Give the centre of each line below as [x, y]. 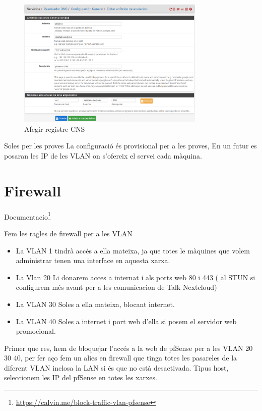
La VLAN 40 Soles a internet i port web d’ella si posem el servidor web [126, 321]
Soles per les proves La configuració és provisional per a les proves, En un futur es [130, 146]
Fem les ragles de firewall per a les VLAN [68, 233]
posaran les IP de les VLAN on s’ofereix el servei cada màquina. [103, 155]
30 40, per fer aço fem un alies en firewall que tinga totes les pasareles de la [121, 358]
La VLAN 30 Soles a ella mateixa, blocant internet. [95, 304]
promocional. [36, 331]
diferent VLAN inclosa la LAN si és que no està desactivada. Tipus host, [116, 367]
